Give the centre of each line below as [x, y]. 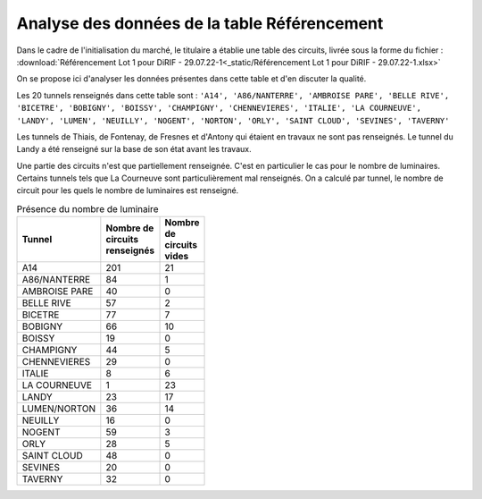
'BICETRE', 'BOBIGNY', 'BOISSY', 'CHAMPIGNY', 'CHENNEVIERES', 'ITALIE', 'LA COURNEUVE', [219, 108]
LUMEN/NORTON [59, 409]
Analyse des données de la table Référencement [200, 23]
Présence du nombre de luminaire [87, 209]
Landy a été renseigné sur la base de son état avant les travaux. [134, 149]
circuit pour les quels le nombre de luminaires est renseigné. [128, 190]
